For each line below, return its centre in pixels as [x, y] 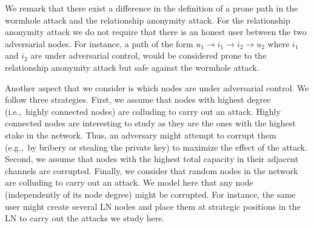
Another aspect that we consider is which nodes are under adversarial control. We [157, 87]
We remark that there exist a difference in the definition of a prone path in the [152, 8]
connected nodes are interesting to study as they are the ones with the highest [150, 123]
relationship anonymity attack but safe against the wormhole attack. [132, 67]
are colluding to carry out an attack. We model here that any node [129, 182]
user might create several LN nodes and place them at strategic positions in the [153, 206]
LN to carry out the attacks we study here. [85, 218]
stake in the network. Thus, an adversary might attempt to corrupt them [141, 135]
